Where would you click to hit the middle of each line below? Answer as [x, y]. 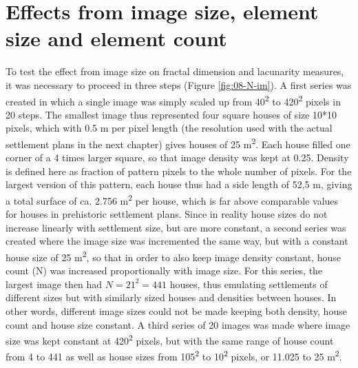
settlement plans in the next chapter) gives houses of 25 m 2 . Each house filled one [178, 143]
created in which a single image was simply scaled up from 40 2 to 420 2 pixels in [173, 100]
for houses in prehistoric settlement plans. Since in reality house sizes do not [167, 214]
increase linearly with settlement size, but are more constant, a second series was [176, 227]
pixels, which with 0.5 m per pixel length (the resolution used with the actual [169, 128]
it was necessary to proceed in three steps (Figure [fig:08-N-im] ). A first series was [179, 84]
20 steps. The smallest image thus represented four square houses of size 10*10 [171, 114]
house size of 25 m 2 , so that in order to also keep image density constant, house [173, 256]
